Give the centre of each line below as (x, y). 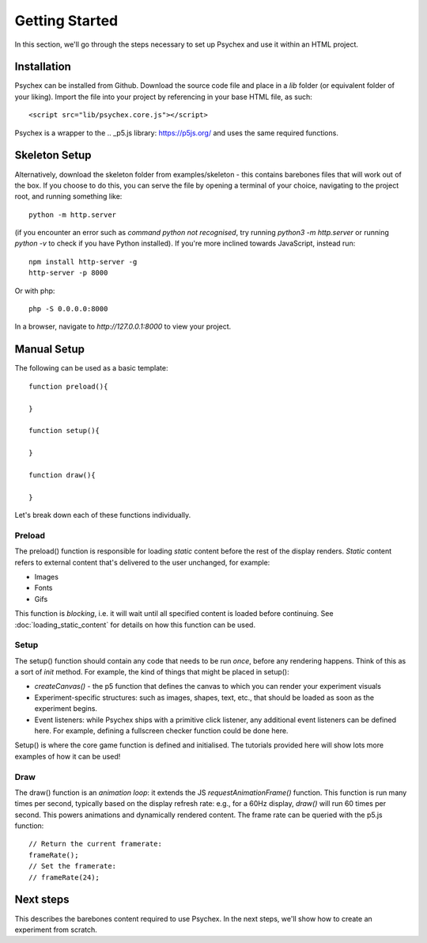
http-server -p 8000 (68, 273)
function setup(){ (64, 431)
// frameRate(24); (64, 877)
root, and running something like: (68, 196)
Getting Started (66, 21)
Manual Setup (50, 350)
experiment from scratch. (56, 930)
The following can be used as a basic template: (91, 368)
